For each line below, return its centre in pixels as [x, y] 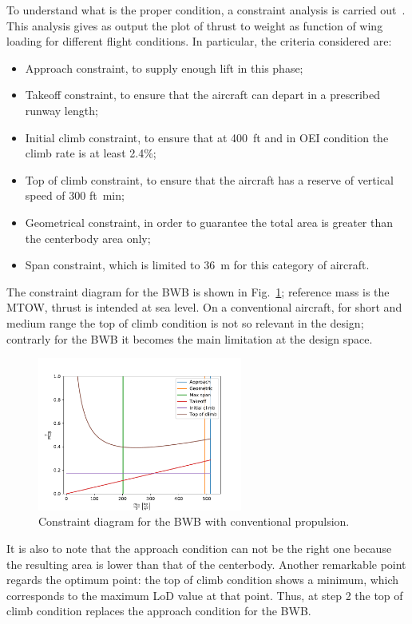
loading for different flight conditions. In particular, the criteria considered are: [199, 41]
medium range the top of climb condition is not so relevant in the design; [185, 322]
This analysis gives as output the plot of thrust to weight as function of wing [195, 25]
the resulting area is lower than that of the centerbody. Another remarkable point [206, 564]
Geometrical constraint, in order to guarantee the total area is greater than [209, 222]
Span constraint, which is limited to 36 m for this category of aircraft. [197, 265]
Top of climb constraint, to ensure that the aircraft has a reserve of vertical [209, 179]
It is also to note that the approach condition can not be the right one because [199, 548]
